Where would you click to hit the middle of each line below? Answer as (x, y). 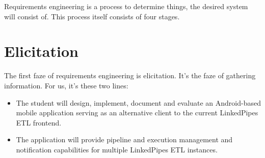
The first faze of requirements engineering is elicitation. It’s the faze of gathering (130, 75)
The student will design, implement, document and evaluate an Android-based (138, 102)
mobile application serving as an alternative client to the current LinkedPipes (137, 113)
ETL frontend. (39, 122)
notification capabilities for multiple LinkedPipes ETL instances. (117, 149)
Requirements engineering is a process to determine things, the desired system (126, 6)
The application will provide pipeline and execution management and (124, 139)
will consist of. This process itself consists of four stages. (92, 16)
